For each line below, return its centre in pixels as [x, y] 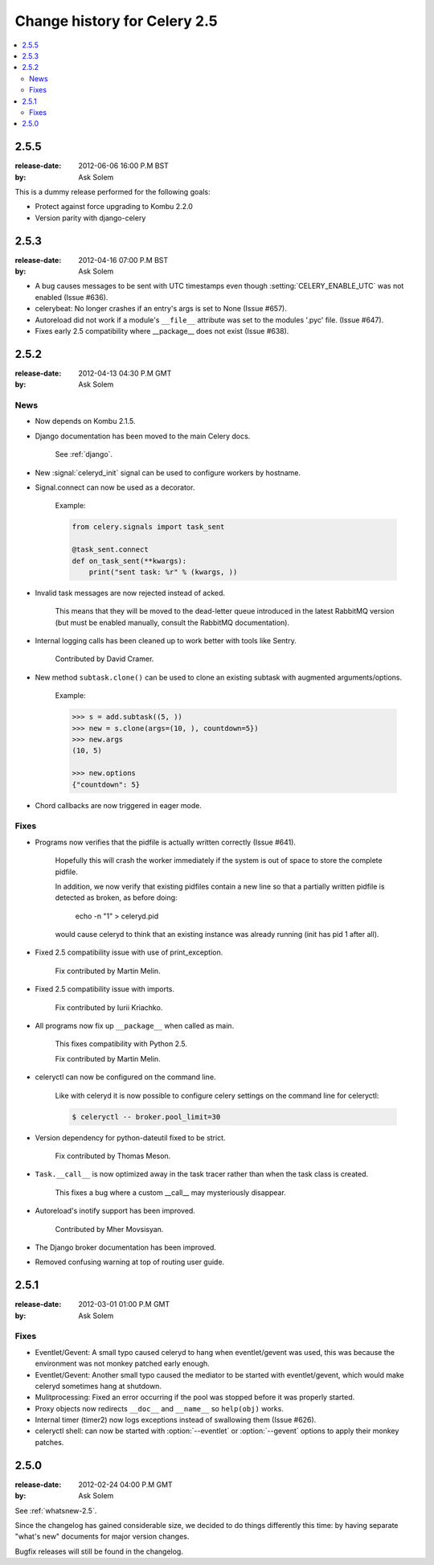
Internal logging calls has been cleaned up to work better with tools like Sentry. [166, 641]
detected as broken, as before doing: [116, 898]
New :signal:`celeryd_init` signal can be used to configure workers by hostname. [168, 472]
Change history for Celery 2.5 [116, 21]
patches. [49, 1442]
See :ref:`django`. [84, 454]
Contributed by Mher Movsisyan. [109, 1229]
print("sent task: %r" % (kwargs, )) [163, 572]
